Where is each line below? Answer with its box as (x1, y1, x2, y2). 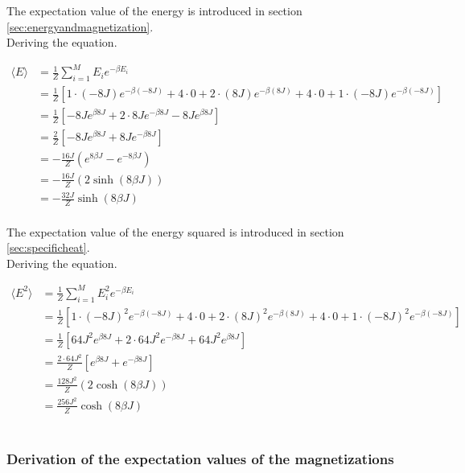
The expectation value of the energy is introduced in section (6, 2, 302, 19)
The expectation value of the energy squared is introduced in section (6, 223, 344, 240)
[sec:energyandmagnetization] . (6, 18, 154, 35)
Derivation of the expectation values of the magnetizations (6, 449, 394, 469)
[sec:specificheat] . (6, 239, 90, 256)
